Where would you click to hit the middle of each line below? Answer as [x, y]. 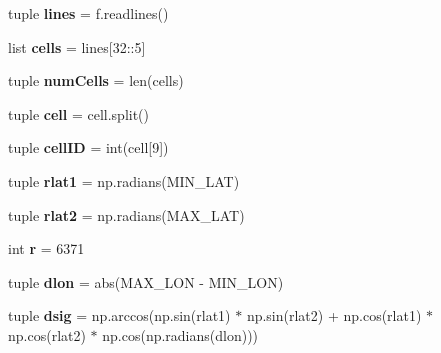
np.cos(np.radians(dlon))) [180, 334]
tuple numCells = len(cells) [96, 80]
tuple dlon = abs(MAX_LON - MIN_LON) [146, 281]
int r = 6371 [46, 248]
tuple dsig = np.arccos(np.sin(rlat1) [119, 315]
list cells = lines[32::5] [77, 46]
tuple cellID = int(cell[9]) [88, 147]
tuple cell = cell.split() [79, 113]
